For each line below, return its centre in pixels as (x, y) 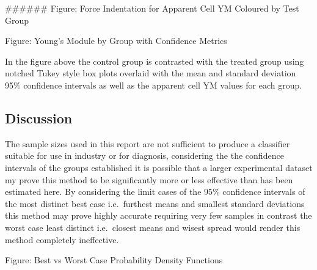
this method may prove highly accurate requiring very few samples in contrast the (158, 215)
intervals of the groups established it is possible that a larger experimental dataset (159, 167)
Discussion (39, 118)
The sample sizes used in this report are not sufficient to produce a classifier (148, 143)
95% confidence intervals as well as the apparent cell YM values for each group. (154, 85)
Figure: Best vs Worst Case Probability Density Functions (114, 260)
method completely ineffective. (62, 239)
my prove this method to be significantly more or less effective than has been (149, 179)
